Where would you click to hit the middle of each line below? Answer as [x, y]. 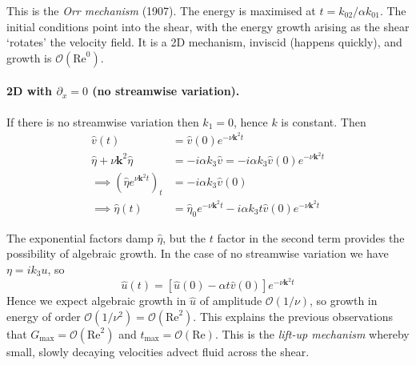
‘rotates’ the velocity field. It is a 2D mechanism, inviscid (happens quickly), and [204, 42]
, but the [184, 237]
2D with [30, 91]
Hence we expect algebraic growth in [96, 301]
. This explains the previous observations [293, 316]
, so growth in [344, 301]
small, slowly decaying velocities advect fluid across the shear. [158, 351]
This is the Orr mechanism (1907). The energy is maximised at [161, 10]
